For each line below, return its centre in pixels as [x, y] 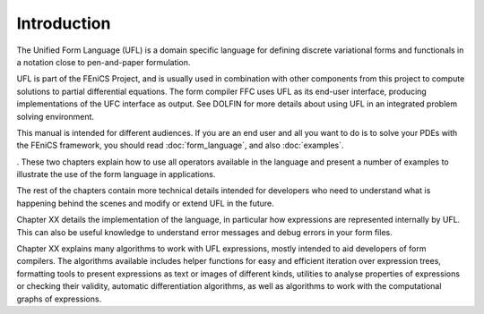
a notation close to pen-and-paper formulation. [104, 62]
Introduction [64, 23]
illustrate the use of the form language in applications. [116, 174]
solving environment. [55, 116]
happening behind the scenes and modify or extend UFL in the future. [146, 203]
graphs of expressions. [59, 299]
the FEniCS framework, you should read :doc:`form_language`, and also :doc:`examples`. [180, 145]
